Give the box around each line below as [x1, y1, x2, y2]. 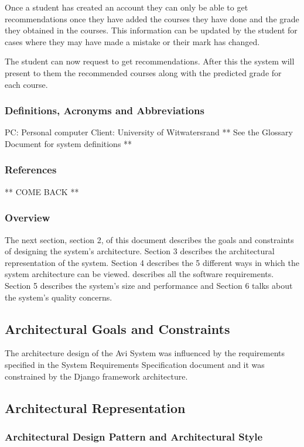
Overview [5, 210, 50, 225]
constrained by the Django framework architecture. [5, 370, 188, 382]
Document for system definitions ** [5, 137, 132, 149]
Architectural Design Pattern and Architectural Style [5, 429, 263, 443]
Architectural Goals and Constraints [5, 319, 230, 337]
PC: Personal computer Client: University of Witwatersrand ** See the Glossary [5, 126, 293, 138]
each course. [5, 78, 48, 90]
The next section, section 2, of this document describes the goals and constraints [5, 233, 294, 245]
